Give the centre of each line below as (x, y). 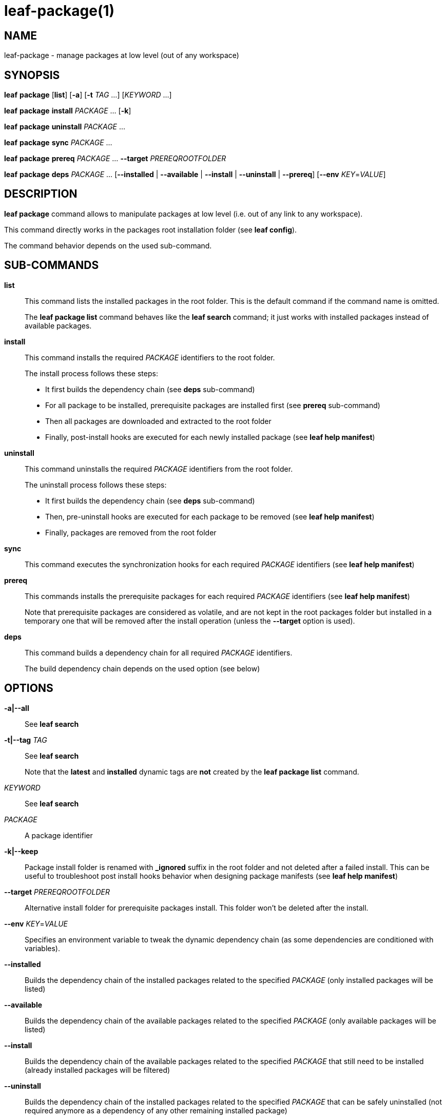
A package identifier (59, 835)
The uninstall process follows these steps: (96, 485)
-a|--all (17, 708)
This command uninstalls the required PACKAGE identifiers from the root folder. (159, 469)
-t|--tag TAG (26, 740)
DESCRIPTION (41, 194)
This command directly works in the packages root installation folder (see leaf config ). (151, 229)
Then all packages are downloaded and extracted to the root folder (158, 421)
